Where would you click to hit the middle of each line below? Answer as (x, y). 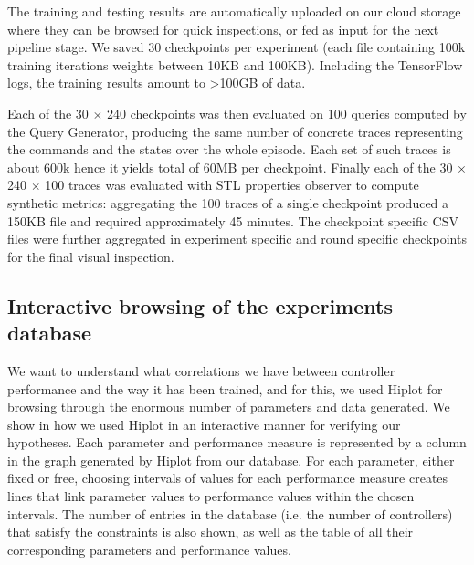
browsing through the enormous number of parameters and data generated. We (229, 407)
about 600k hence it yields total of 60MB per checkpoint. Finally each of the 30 (230, 167)
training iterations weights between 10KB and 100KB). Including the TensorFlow (235, 64)
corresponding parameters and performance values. (149, 549)
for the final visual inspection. (91, 256)
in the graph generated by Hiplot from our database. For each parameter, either (231, 460)
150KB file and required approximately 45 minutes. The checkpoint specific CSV (233, 220)
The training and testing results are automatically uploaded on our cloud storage (234, 11)
